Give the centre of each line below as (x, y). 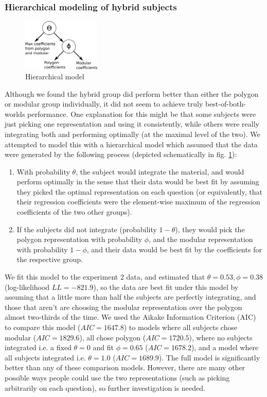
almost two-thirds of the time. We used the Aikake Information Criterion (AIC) (130, 317)
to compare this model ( (43, 327)
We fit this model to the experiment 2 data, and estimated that (105, 277)
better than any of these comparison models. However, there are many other (125, 367)
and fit (103, 347)
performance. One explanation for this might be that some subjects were (142, 114)
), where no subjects (221, 337)
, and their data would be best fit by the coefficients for (174, 249)
